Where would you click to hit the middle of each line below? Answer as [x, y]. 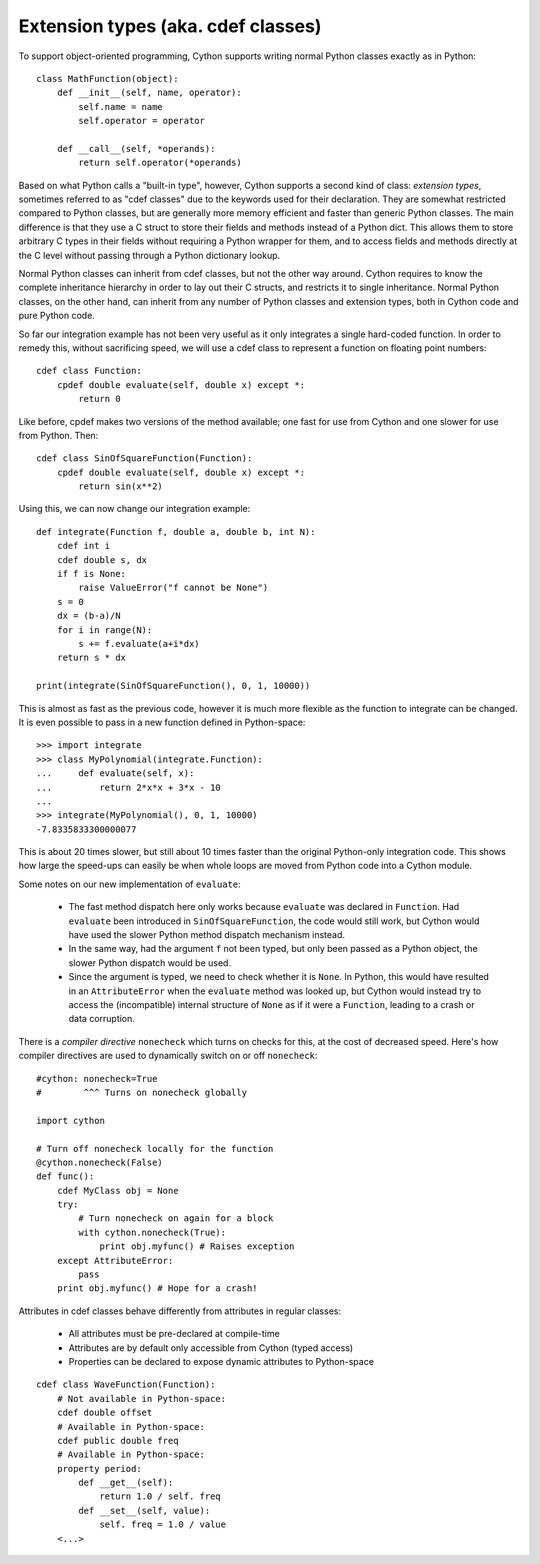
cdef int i [83, 546]
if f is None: [91, 574]
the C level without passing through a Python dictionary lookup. [149, 255]
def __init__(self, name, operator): [149, 93]
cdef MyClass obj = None [117, 1190]
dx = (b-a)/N [88, 616]
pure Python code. [56, 316]
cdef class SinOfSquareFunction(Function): [144, 458]
